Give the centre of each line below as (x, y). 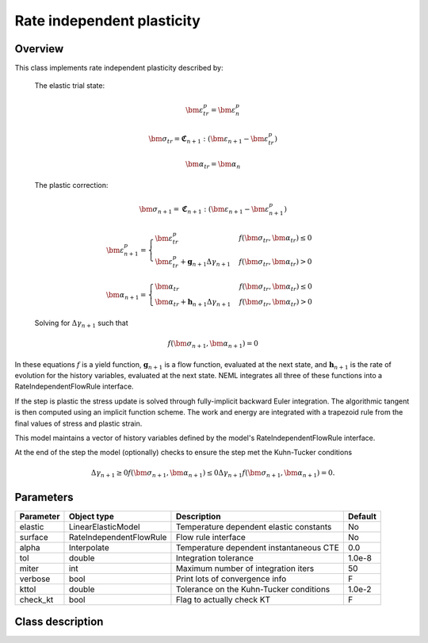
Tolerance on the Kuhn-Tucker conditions (253, 589)
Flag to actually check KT (223, 599)
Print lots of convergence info (231, 579)
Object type (91, 516)
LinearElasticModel (104, 526)
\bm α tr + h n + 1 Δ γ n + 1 (193, 303)
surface (34, 537)
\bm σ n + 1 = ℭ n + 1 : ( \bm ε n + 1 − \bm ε (204, 210)
